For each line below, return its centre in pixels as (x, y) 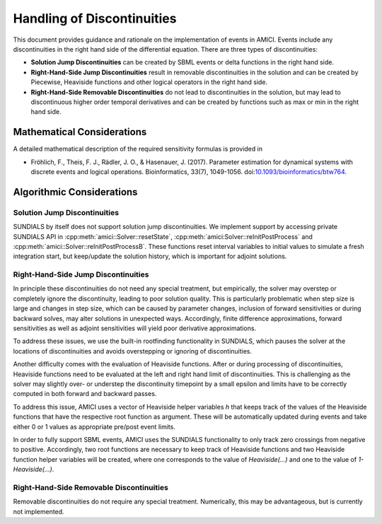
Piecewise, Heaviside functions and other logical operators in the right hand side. (149, 82)
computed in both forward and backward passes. (85, 394)
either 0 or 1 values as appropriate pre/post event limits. (94, 426)
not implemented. (39, 511)
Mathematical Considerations (80, 132)
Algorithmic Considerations (75, 192)
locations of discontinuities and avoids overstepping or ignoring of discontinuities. (133, 351)
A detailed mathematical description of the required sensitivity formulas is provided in (138, 149)
